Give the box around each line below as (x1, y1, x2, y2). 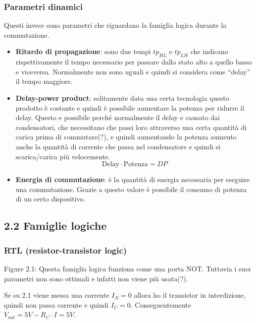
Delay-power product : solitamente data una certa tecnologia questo (15, 92, 229, 103)
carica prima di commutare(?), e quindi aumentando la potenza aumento (15, 131, 237, 142)
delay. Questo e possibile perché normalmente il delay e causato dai (15, 112, 220, 123)
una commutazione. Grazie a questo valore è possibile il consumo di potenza (15, 184, 247, 194)
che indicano (190, 46, 228, 57)
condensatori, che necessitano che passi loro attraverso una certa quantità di (15, 122, 247, 132)
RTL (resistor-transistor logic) (4, 244, 127, 256)
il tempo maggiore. (15, 76, 73, 86)
